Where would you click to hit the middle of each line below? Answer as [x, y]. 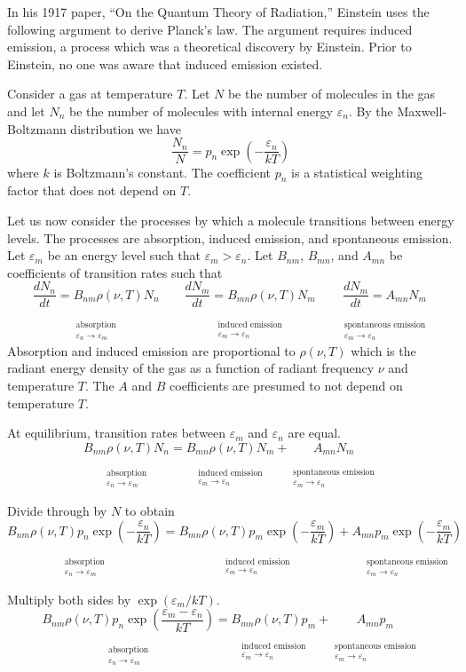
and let [26, 111]
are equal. [314, 433]
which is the [383, 350]
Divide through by [57, 510]
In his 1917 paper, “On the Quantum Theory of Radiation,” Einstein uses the [218, 12]
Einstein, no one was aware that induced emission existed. [165, 63]
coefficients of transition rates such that [115, 272]
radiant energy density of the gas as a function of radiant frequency [191, 368]
